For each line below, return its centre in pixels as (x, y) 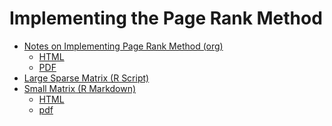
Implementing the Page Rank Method (166, 18)
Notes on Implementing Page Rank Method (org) (123, 46)
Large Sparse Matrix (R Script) (86, 78)
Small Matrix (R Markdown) (80, 88)
